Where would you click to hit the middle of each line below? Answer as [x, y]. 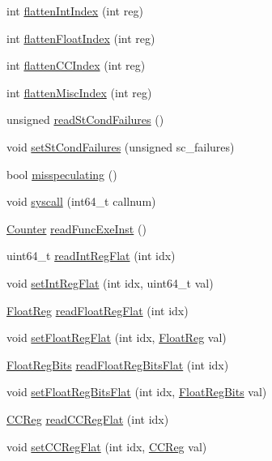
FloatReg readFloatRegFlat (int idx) [98, 310]
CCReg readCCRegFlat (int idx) [88, 418]
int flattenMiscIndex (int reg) [79, 92]
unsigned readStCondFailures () [85, 120]
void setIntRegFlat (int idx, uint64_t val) [110, 282]
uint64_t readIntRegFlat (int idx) [91, 256]
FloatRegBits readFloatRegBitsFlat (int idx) [118, 364]
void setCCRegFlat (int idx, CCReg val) [107, 446]
